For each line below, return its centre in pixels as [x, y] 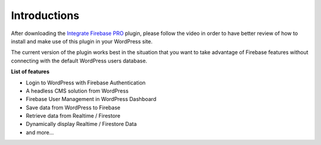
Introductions [45, 15]
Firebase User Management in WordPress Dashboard [91, 99]
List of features [30, 72]
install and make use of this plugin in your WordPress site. [82, 41]
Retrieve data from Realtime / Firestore [73, 116]
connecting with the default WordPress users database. [79, 61]
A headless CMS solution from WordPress [77, 91]
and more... [40, 132]
